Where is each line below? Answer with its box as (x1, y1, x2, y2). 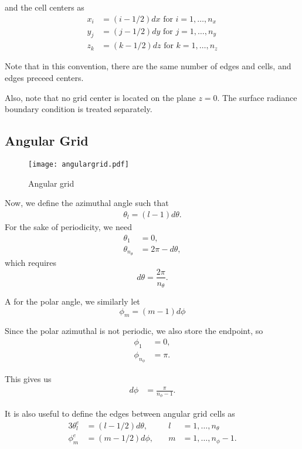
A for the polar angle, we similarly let (5, 295, 140, 308)
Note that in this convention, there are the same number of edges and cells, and (5, 60, 291, 72)
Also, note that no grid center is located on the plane (5, 91, 196, 103)
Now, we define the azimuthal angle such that (5, 197, 169, 209)
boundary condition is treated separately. (5, 103, 152, 115)
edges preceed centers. (5, 72, 84, 84)
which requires (5, 256, 57, 268)
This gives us (5, 373, 52, 385)
